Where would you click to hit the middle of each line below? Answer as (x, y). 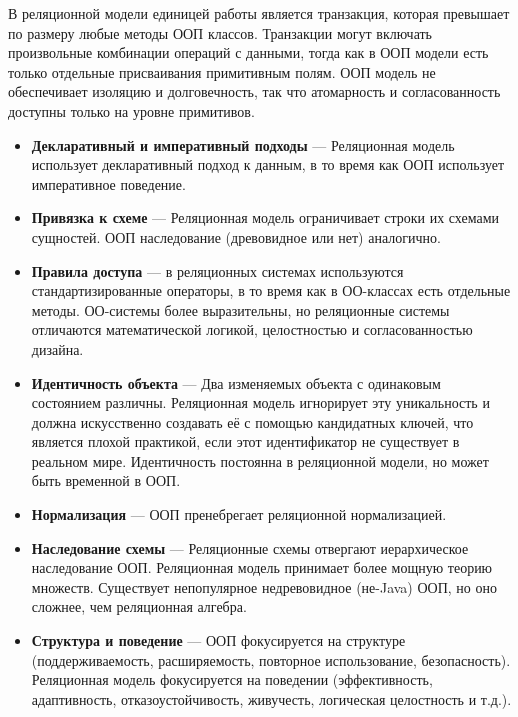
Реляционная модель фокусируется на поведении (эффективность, (232, 679)
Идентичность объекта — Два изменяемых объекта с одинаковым (236, 382)
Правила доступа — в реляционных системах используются (217, 270)
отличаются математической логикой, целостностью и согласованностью (252, 329)
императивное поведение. (108, 183)
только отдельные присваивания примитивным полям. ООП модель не (222, 71)
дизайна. (57, 348)
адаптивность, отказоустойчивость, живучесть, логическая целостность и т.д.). (271, 698)
